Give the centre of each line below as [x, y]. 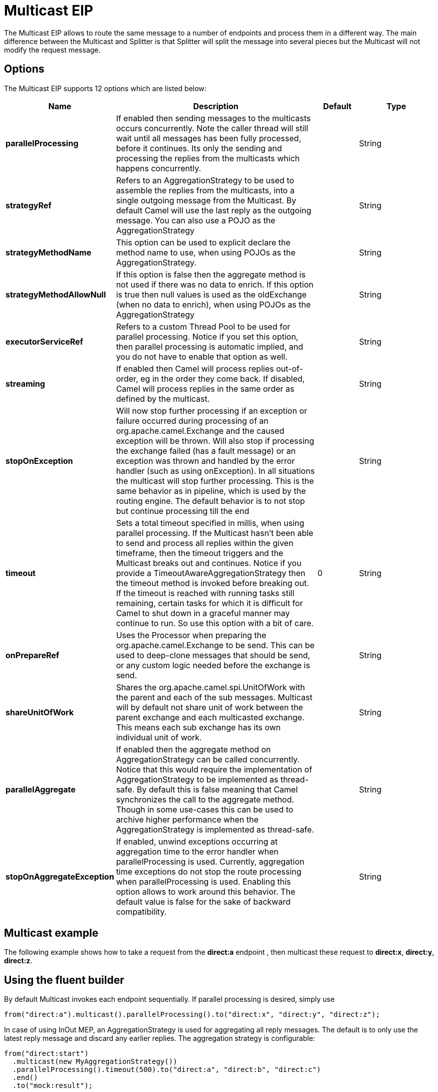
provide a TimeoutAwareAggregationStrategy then [211, 573]
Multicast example [51, 933]
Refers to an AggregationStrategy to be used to [205, 180]
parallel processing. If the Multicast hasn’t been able [215, 533]
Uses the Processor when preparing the [191, 635]
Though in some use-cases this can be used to [205, 809]
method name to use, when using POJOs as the [206, 252]
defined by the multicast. [163, 398]
